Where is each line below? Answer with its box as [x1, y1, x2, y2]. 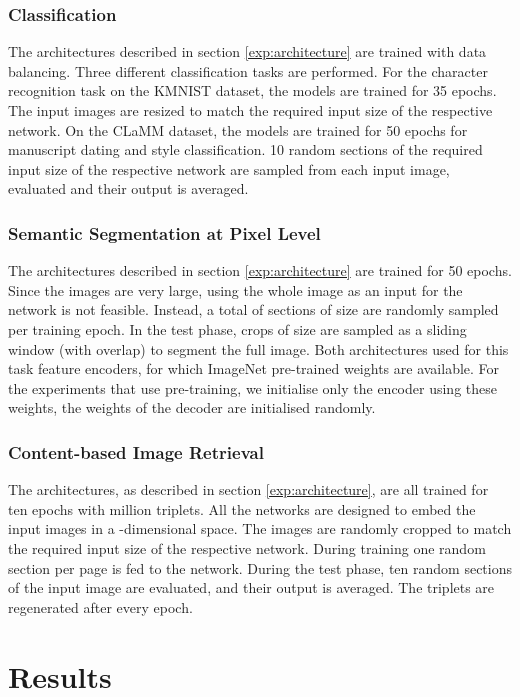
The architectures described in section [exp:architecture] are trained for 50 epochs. [8, 260, 512, 281]
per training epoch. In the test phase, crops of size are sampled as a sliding [8, 318, 467, 339]
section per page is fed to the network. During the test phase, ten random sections [8, 557, 512, 578]
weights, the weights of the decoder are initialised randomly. [8, 397, 376, 418]
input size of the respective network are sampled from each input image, [8, 158, 450, 179]
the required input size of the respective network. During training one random [8, 537, 486, 558]
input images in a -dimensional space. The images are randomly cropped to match [8, 518, 512, 539]
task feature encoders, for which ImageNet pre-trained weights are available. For [8, 358, 500, 379]
